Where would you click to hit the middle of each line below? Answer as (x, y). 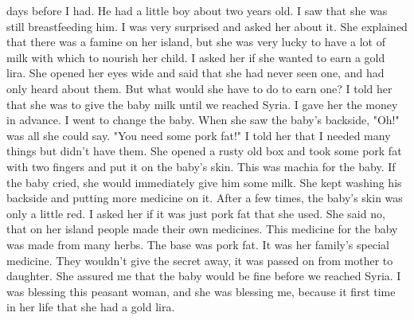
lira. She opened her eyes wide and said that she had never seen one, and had (195, 73)
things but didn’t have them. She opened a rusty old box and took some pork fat (204, 151)
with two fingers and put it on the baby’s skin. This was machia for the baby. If (201, 166)
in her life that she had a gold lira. (91, 307)
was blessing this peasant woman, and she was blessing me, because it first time (201, 291)
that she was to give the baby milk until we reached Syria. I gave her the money (202, 104)
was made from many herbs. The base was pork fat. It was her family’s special (198, 244)
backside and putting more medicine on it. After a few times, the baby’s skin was (205, 198)
